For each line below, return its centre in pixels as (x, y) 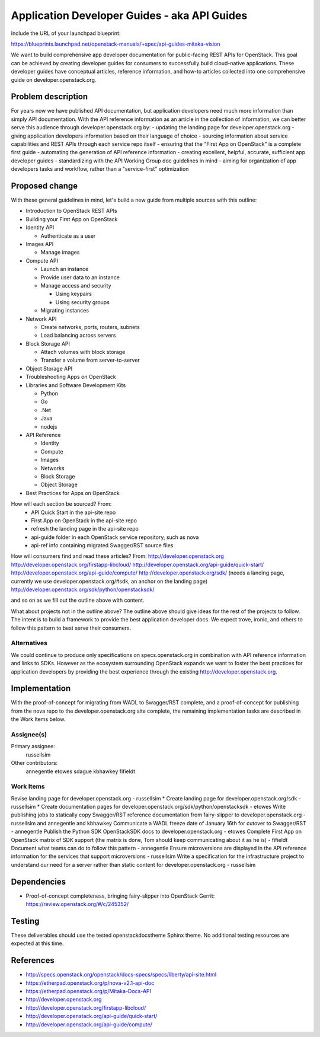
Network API (41, 319)
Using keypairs (73, 294)
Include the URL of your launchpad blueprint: (66, 33)
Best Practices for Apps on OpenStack (73, 493)
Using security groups (82, 302)
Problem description (49, 97)
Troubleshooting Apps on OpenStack (71, 377)
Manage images (60, 253)
